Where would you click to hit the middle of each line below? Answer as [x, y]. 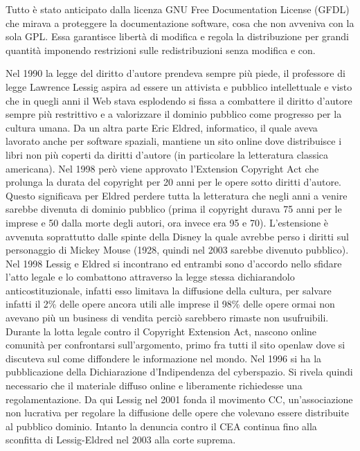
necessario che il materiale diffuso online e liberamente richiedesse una [154, 386]
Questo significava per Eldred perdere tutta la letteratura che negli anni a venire [177, 195]
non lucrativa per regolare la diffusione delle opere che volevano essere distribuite [178, 413]
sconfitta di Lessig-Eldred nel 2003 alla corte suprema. [121, 440]
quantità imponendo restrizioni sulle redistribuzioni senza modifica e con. [161, 50]
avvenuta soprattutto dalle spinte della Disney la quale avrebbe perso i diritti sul [177, 236]
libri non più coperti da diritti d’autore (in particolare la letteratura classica [167, 154]
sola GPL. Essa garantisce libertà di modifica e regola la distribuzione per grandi [177, 36]
